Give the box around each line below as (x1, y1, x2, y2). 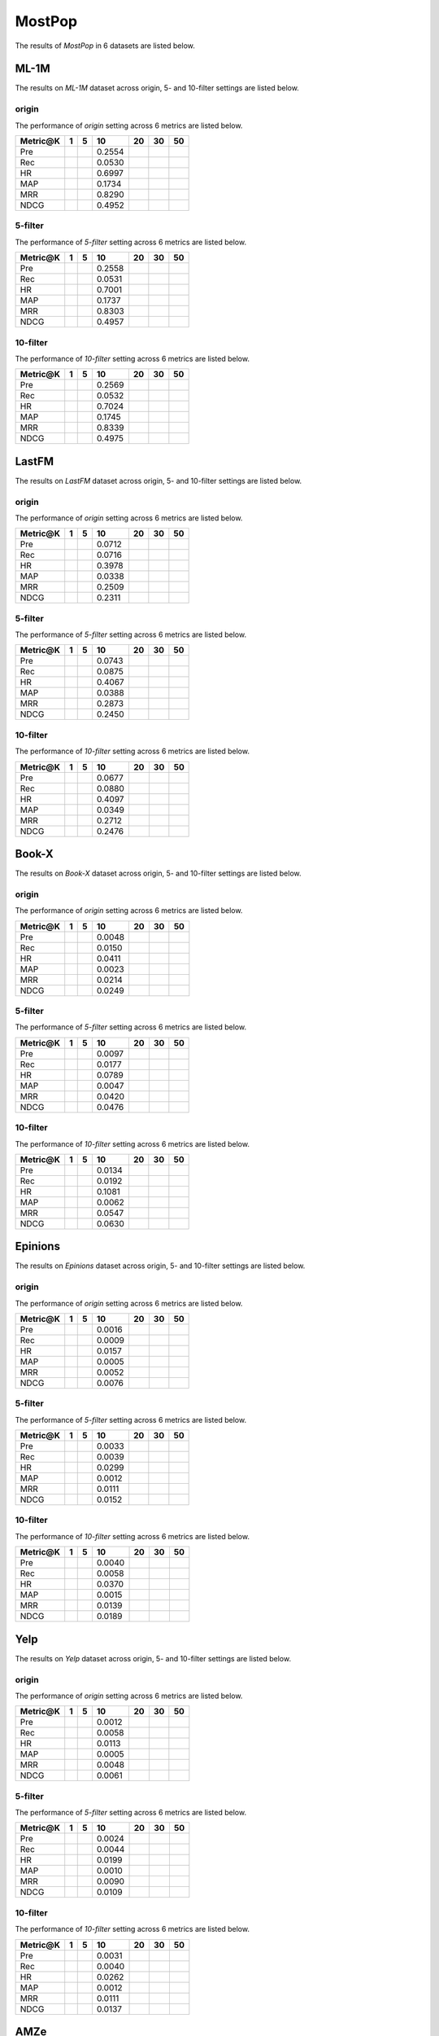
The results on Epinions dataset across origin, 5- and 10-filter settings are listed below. (15, 1261, 306, 1270)
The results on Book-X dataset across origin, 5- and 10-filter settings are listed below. (15, 868, 302, 879)
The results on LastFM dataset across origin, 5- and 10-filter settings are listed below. (15, 476, 302, 485)
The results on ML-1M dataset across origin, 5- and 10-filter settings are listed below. (15, 83, 300, 93)
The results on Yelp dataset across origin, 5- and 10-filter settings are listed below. (15, 1653, 292, 1663)
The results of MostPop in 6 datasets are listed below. (15, 41, 195, 50)
